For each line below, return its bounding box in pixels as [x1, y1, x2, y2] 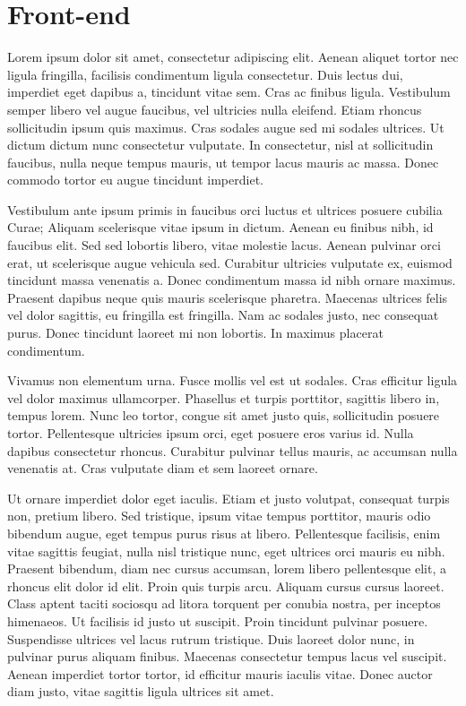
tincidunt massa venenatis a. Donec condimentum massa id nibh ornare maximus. [7, 271, 456, 289]
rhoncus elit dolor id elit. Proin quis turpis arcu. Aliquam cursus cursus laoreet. [7, 576, 444, 595]
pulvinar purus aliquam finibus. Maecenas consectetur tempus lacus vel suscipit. [7, 647, 447, 666]
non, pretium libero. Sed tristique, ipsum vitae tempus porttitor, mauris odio [7, 506, 431, 525]
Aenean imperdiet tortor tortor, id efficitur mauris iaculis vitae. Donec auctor [7, 664, 433, 683]
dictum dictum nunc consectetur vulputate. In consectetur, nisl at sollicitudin [7, 135, 434, 154]
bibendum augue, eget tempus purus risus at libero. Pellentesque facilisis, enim [7, 523, 441, 542]
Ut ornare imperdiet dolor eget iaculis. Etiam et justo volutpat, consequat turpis [7, 488, 450, 507]
